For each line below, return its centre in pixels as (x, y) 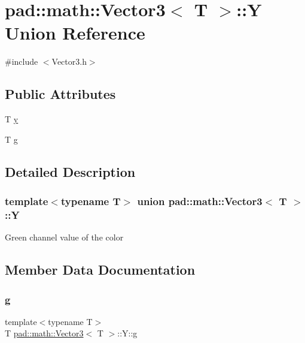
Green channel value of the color (64, 237)
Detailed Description (70, 171)
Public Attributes (60, 94)
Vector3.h (69, 61)
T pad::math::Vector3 (44, 333)
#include (22, 61)
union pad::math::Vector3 (200, 201)
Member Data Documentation (100, 270)
